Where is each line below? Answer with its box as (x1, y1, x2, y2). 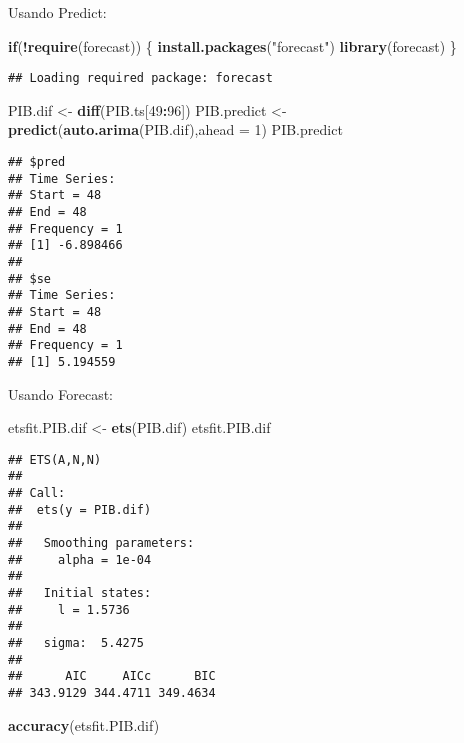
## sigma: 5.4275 (8, 635, 145, 650)
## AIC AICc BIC (8, 669, 216, 684)
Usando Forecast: (8, 383, 113, 404)
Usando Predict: (8, 2, 107, 22)
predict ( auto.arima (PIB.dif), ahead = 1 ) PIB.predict (8, 119, 343, 140)
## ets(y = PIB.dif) (8, 502, 152, 517)
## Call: (8, 486, 66, 501)
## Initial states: (8, 586, 152, 600)
